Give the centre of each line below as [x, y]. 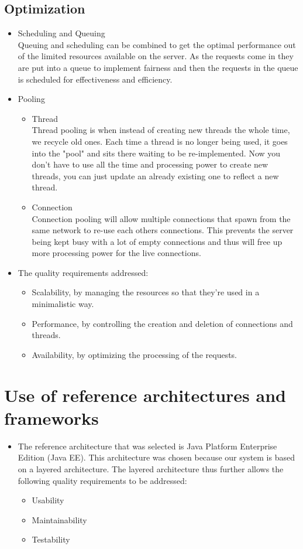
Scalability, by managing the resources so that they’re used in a [146, 292]
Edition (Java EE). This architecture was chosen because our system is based [156, 457]
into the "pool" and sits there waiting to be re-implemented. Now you [156, 153]
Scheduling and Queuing [61, 33]
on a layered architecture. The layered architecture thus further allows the [151, 468]
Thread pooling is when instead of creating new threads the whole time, [161, 130]
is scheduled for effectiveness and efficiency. [95, 79]
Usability [48, 500]
